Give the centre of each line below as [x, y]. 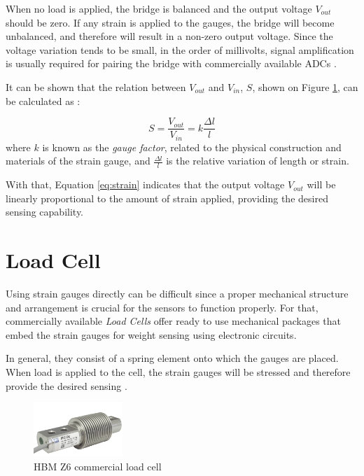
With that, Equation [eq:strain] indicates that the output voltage [145, 184]
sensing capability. [45, 212]
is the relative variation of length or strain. [258, 161]
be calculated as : [43, 100]
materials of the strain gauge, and [78, 161]
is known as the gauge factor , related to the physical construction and [192, 147]
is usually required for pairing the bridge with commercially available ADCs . [171, 63]
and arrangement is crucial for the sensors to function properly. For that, [162, 307]
